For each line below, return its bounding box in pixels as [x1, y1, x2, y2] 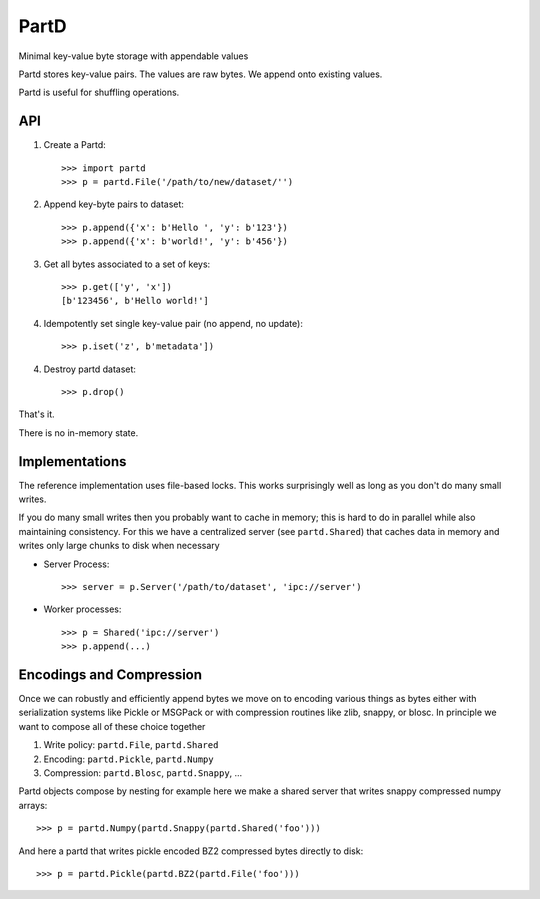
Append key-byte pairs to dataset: [43, 198, 185, 210]
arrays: [18, 799, 48, 811]
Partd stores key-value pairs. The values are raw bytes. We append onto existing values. [18, 68, 383, 80]
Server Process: [43, 558, 110, 570]
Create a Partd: [43, 139, 107, 151]
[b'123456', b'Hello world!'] [61, 295, 210, 307]
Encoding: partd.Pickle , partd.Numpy [43, 753, 214, 765]
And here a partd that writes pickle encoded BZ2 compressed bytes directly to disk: [18, 845, 364, 857]
